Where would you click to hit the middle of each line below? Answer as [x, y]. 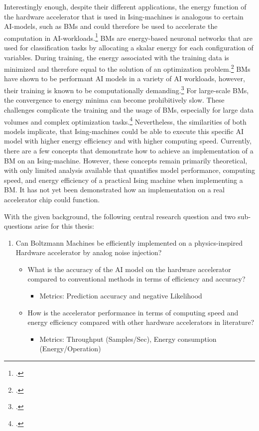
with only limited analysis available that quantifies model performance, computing [129, 170]
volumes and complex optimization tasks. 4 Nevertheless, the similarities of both [125, 121]
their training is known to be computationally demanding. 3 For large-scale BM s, [127, 89]
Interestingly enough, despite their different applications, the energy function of [125, 6]
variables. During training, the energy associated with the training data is [117, 57]
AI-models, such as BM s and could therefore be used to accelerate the [111, 26]
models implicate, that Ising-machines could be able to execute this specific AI [124, 131]
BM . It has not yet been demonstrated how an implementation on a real [114, 190]
